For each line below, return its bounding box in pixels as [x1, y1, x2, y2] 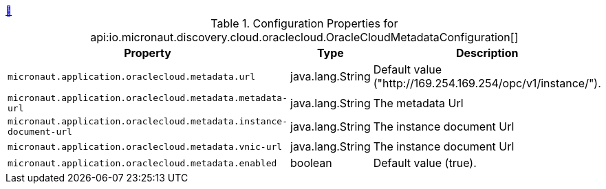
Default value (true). [373, 156, 477, 170]
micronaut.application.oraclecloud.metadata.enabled [8, 157, 277, 168]
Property [124, 46, 171, 60]
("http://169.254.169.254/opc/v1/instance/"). [373, 76, 601, 90]
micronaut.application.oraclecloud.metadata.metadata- [8, 93, 288, 103]
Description [456, 46, 519, 60]
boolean [290, 156, 332, 170]
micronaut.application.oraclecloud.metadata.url [8, 71, 256, 82]
